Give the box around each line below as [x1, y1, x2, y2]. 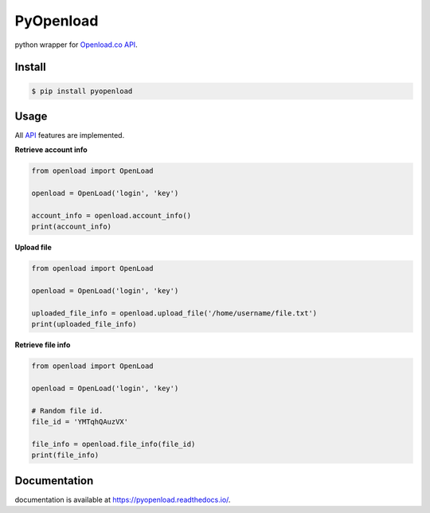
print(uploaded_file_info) [31, 319, 137, 329]
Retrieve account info [14, 145, 88, 155]
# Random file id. [31, 406, 104, 415]
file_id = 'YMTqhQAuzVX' [31, 417, 129, 426]
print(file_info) [31, 451, 100, 460]
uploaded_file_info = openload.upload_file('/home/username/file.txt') [31, 308, 318, 318]
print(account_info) [31, 222, 111, 231]
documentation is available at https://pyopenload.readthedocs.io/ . [14, 495, 231, 504]
